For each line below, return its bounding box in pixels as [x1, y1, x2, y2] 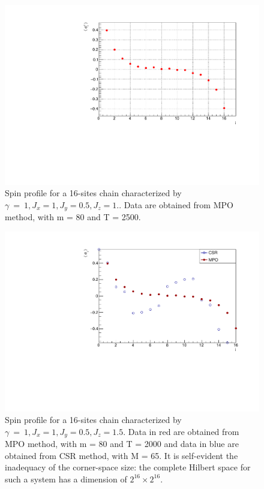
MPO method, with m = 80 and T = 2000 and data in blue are [5, 437, 239, 450]
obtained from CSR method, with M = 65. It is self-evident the [5, 449, 238, 461]
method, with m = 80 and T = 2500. [5, 211, 141, 223]
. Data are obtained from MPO [119, 198, 233, 211]
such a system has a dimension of [5, 472, 127, 485]
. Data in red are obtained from [123, 425, 239, 437]
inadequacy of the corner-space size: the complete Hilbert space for [5, 461, 251, 473]
